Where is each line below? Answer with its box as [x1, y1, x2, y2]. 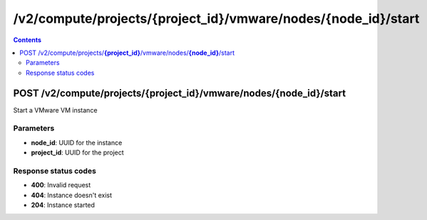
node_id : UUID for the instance [31, 138, 123, 147]
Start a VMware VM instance [13, 105, 98, 114]
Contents [13, 36, 42, 44]
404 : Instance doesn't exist [31, 191, 113, 199]
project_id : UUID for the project [31, 148, 124, 157]
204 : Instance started [31, 201, 96, 209]
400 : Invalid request [31, 181, 91, 189]
